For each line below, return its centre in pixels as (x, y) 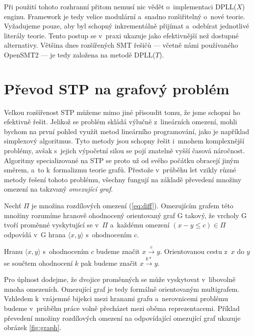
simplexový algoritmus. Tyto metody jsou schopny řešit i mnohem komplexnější (124, 141)
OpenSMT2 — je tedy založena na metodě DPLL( (80, 54)
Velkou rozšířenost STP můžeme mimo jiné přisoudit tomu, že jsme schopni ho (122, 112)
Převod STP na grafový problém (117, 88)
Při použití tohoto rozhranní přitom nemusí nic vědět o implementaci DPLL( (120, 6)
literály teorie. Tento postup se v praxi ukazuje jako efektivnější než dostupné (121, 35)
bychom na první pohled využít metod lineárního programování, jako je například (127, 131)
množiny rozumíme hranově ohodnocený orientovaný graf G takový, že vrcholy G (126, 215)
